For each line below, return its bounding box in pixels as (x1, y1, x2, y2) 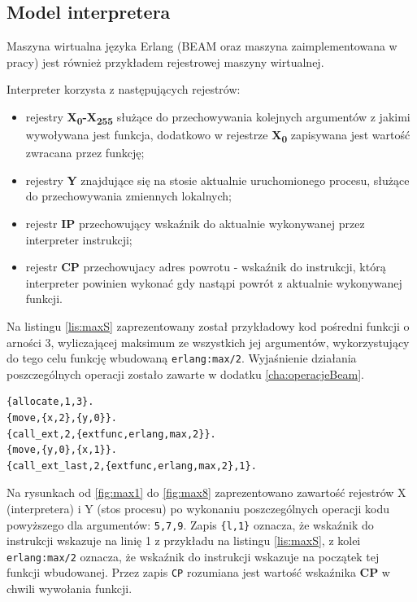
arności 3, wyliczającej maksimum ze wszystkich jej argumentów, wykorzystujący (7, 333, 410, 350)
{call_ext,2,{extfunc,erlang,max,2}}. (7, 428, 216, 440)
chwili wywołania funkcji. (7, 580, 132, 597)
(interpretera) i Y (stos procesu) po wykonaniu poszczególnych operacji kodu (7, 499, 390, 516)
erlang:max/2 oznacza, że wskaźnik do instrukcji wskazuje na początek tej (7, 547, 380, 565)
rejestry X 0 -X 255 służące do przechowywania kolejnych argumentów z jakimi (25, 108, 410, 127)
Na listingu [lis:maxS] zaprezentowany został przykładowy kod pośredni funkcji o (7, 317, 410, 334)
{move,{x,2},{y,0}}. (7, 412, 118, 424)
